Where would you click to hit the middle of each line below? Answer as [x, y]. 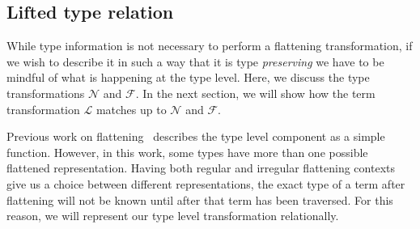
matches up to [131, 109]
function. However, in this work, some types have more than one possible [187, 152]
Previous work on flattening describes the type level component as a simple [196, 136]
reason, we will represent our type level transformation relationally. [173, 216]
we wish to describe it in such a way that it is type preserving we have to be [195, 61]
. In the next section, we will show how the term [255, 93]
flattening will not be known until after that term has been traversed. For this [200, 199]
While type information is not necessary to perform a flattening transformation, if [210, 46]
